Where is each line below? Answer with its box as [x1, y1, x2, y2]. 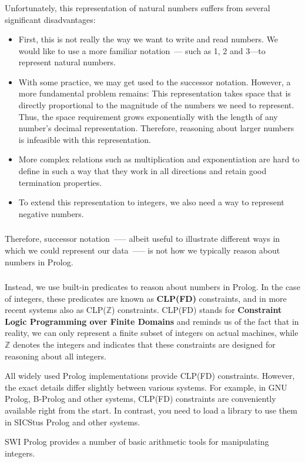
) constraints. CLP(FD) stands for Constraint [112, 304, 282, 316]
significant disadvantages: [5, 13, 96, 25]
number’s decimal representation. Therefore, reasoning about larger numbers [18, 122, 294, 134]
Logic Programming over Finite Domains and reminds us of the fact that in [5, 315, 299, 327]
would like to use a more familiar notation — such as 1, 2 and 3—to [18, 44, 266, 56]
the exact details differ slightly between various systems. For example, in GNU [5, 381, 287, 393]
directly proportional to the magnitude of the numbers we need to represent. [18, 99, 294, 111]
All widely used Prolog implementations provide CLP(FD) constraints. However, [5, 369, 295, 382]
